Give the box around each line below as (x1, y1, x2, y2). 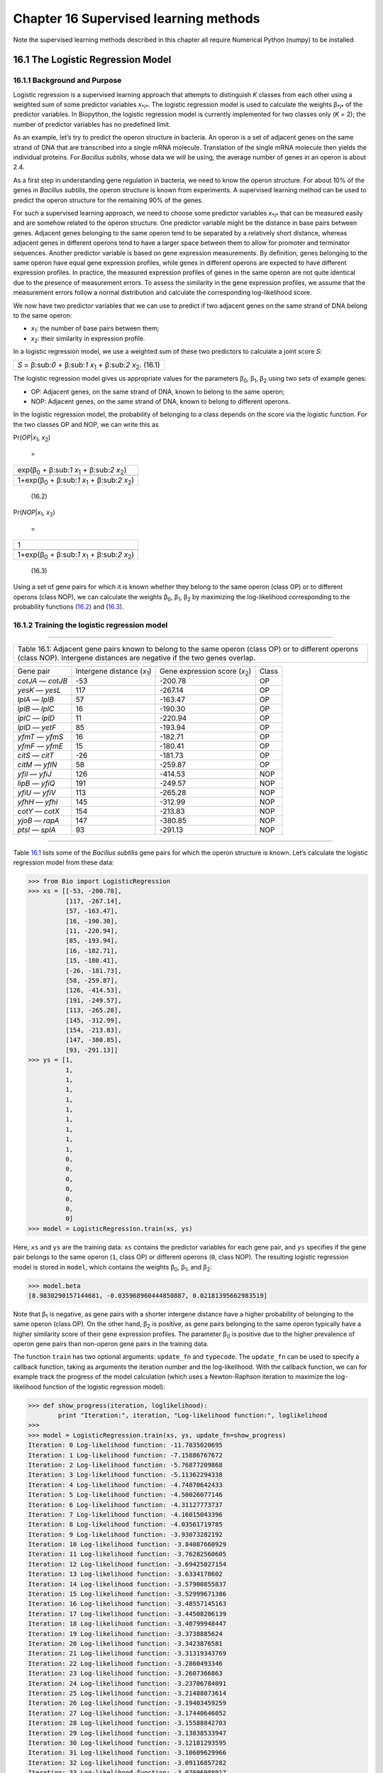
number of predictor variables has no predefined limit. (13, 120, 171, 128)
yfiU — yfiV (17, 787, 56, 797)
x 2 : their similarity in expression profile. (30, 334, 145, 344)
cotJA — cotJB (17, 676, 68, 686)
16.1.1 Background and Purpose (13, 75, 122, 85)
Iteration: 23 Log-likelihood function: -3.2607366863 (28, 1669, 223, 1677)
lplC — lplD (17, 713, 55, 723)
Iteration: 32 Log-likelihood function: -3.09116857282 (28, 1759, 227, 1767)
